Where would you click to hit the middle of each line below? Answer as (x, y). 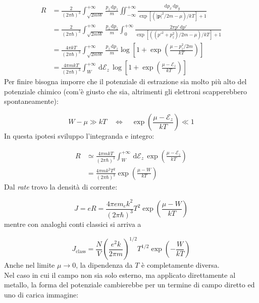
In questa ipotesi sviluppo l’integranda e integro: (79, 136)
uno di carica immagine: (41, 294)
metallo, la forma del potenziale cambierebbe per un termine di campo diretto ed (129, 285)
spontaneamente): (31, 101)
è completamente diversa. (180, 265)
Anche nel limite (30, 265)
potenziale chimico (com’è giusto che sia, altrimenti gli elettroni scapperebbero (126, 91)
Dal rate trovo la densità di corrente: (61, 187)
